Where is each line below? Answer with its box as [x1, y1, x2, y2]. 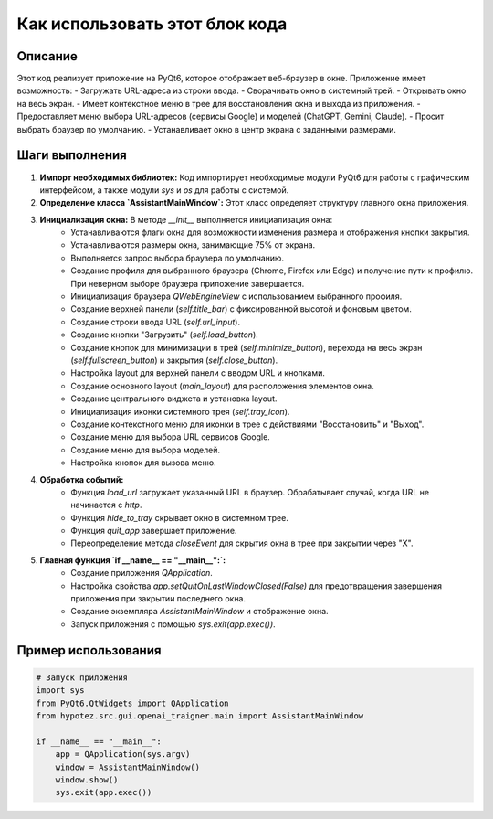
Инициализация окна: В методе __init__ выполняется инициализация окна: [39, 214, 333, 225]
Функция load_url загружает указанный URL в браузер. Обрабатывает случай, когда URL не [70, 486, 429, 497]
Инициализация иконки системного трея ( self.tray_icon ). [70, 406, 290, 417]
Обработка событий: [39, 473, 124, 484]
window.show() [55, 774, 119, 785]
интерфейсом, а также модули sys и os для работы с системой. [39, 184, 289, 196]
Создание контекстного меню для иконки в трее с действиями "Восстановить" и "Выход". [70, 419, 425, 430]
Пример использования [16, 643, 162, 658]
